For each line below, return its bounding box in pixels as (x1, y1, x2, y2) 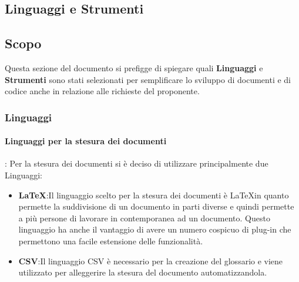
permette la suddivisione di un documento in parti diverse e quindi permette (18, 200, 294, 213)
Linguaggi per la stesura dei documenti (5, 135, 167, 147)
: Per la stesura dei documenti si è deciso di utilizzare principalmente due (5, 157, 268, 170)
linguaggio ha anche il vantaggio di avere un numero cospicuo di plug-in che (18, 223, 291, 235)
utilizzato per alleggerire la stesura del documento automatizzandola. (18, 266, 267, 278)
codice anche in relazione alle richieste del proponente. (5, 85, 200, 97)
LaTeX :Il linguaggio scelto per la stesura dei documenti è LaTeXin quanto (18, 188, 289, 201)
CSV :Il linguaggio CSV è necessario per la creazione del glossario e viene (18, 254, 283, 267)
